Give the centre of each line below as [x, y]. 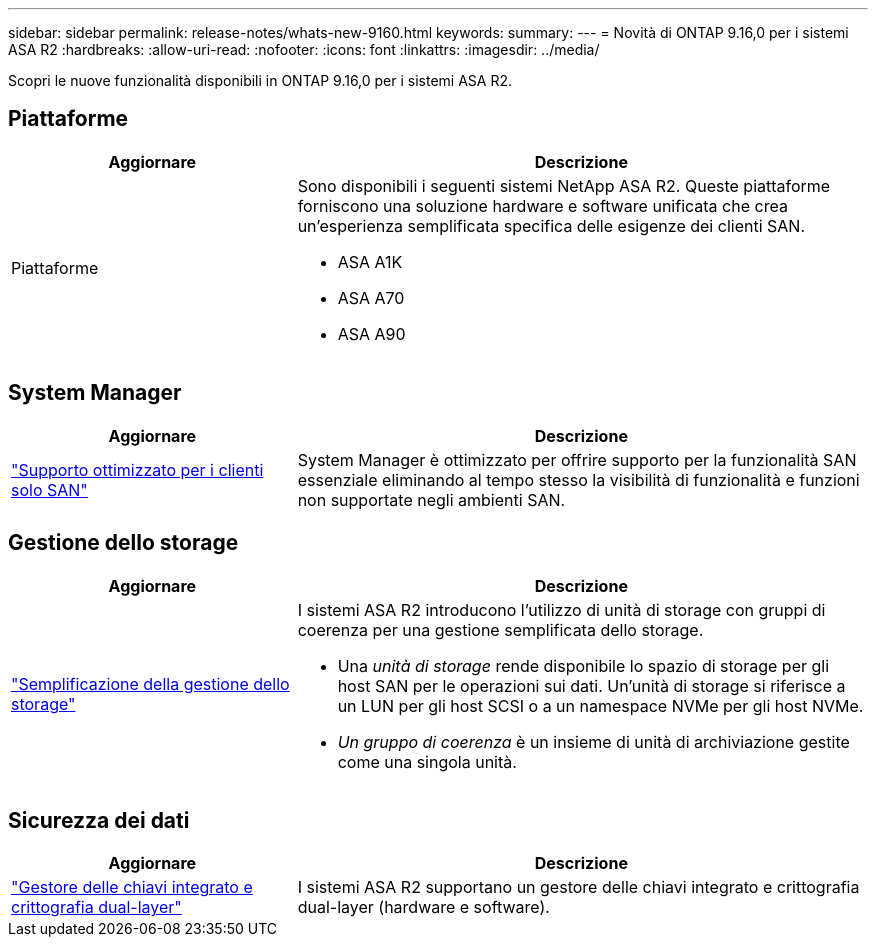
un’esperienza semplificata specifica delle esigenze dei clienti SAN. [551, 225]
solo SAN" [49, 489]
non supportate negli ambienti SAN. [431, 499]
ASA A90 [371, 333]
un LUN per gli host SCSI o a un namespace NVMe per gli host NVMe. [600, 705]
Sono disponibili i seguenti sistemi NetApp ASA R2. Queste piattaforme [564, 185]
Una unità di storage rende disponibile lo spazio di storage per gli [583, 665]
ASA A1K [370, 261]
